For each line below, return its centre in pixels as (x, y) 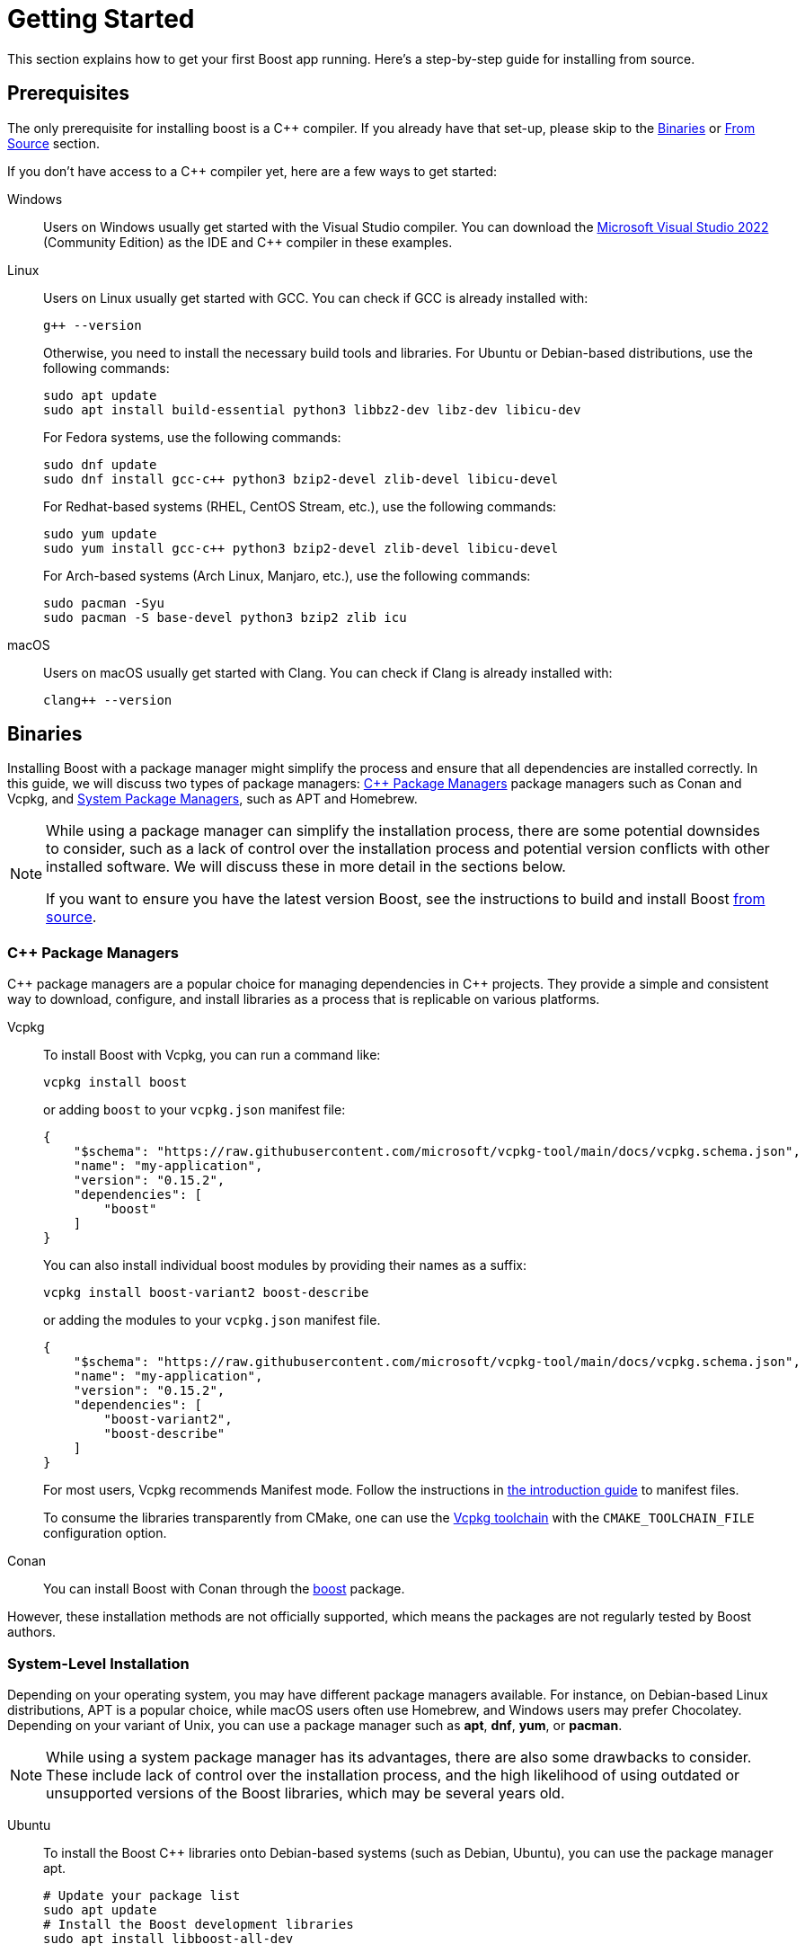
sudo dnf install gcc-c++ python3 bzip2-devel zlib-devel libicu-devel (301, 479)
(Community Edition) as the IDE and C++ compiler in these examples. (248, 242)
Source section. (54, 143)
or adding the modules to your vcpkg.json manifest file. (212, 1320)
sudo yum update (100, 533)
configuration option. (105, 1533)
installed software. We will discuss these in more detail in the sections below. (306, 867)
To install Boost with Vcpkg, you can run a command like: (212, 1055)
